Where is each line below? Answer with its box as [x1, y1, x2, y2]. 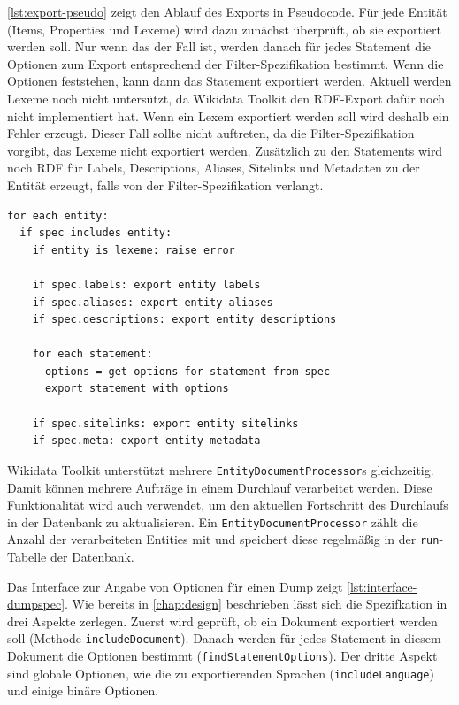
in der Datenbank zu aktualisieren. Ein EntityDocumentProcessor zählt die [7, 512, 418, 531]
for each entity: [7, 209, 109, 222]
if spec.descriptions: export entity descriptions [32, 313, 337, 326]
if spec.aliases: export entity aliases [32, 295, 273, 309]
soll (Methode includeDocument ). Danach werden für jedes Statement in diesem [7, 629, 441, 648]
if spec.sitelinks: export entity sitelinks [32, 417, 299, 430]
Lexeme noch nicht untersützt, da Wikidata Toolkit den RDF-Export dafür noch [7, 88, 446, 107]
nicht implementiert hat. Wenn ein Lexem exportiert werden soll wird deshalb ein [7, 106, 449, 125]
